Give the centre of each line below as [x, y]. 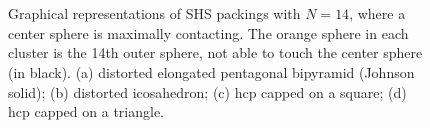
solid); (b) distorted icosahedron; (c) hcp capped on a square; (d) [207, 91]
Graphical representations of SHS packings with [154, 13]
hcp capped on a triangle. [86, 111]
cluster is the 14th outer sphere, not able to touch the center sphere [215, 52]
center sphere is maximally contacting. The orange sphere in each [208, 32]
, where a [377, 13]
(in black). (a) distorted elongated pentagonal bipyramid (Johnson [211, 71]
